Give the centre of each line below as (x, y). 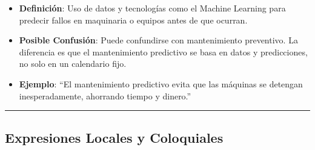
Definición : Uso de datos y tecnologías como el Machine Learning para (152, 8)
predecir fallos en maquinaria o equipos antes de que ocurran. (133, 20)
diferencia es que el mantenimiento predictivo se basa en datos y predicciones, (163, 52)
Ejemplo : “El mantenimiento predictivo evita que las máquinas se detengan (161, 83)
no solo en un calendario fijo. (73, 64)
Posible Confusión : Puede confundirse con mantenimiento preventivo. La (158, 40)
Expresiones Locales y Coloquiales (114, 137)
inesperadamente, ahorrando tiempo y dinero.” (105, 95)
